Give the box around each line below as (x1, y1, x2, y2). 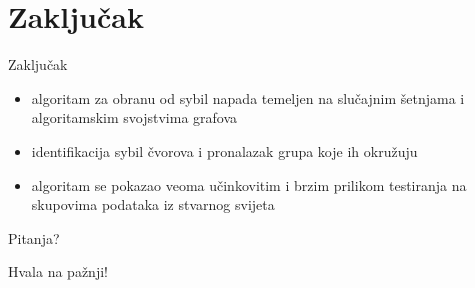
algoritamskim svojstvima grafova (31, 107, 238, 128)
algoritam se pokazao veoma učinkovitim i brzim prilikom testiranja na (31, 174, 467, 195)
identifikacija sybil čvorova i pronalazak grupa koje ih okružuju (31, 140, 418, 161)
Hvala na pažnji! (8, 261, 108, 282)
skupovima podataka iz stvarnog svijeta (31, 194, 275, 215)
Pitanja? (8, 227, 60, 248)
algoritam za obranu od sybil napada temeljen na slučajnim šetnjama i (31, 87, 465, 108)
